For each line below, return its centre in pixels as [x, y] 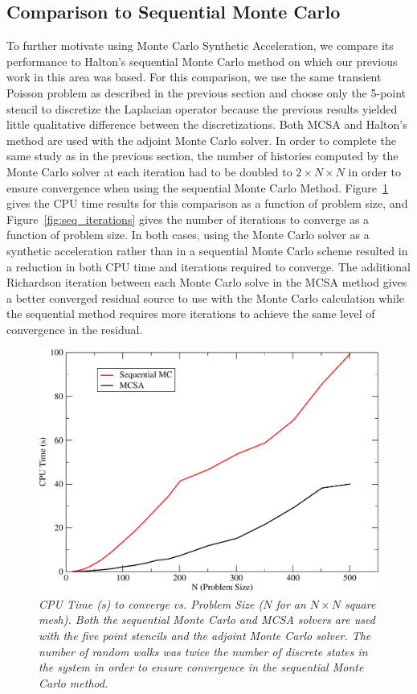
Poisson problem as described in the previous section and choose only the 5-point [206, 92]
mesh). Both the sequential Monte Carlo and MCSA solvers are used [207, 620]
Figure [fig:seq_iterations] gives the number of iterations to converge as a [188, 219]
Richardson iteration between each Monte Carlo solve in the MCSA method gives [207, 282]
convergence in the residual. [75, 329]
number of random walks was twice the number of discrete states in [203, 651]
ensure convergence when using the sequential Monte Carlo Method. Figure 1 [198, 187]
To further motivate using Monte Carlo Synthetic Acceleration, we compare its [200, 45]
